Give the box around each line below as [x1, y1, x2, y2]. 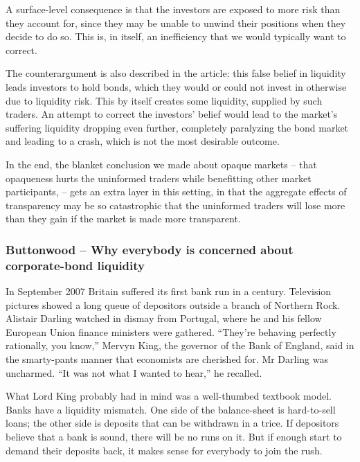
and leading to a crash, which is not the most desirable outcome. [6, 134, 280, 148]
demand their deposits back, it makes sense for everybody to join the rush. [6, 443, 323, 457]
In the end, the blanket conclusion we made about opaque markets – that [6, 157, 317, 171]
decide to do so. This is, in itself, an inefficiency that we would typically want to [6, 29, 346, 44]
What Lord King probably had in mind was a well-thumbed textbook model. [6, 389, 332, 403]
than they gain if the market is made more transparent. [6, 211, 241, 226]
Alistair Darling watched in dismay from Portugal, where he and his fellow [6, 311, 322, 326]
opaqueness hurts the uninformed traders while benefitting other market [6, 170, 312, 185]
